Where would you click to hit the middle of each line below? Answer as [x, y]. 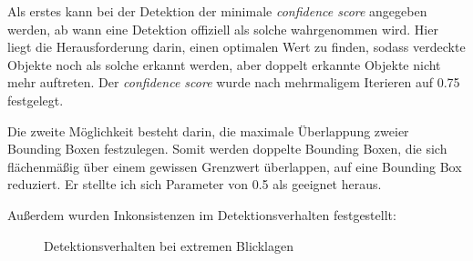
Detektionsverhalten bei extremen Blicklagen [169, 245]
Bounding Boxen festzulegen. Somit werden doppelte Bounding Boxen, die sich [227, 149]
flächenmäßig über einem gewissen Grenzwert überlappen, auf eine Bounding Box [235, 166]
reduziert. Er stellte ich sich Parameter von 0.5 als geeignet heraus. [195, 184]
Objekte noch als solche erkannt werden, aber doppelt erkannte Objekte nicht [224, 64]
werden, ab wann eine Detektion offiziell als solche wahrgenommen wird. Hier [223, 29]
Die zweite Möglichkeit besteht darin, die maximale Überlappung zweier [208, 130]
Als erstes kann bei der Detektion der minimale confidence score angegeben [217, 11]
